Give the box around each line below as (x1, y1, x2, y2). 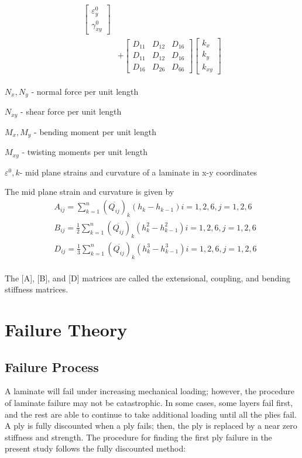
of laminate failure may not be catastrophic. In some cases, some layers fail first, (5, 396, 293, 408)
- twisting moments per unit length (22, 146, 147, 158)
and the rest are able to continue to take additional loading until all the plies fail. (5, 408, 297, 420)
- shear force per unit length (20, 105, 122, 118)
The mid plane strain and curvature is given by (5, 185, 174, 198)
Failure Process (5, 357, 99, 376)
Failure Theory (5, 317, 128, 341)
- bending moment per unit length (34, 125, 156, 137)
